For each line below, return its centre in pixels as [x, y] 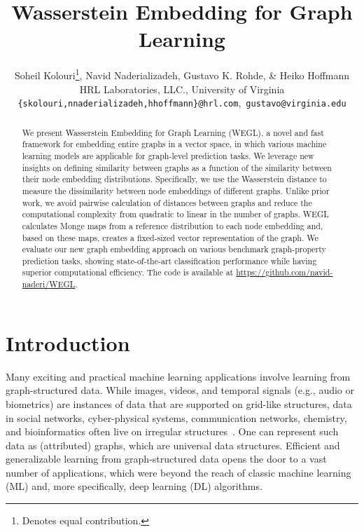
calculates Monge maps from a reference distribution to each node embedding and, [173, 225]
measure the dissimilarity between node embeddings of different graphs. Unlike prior [176, 190]
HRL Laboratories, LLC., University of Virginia [182, 89]
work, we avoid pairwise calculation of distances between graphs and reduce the [167, 202]
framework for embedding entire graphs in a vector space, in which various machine [174, 144]
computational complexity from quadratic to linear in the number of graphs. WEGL [175, 214]
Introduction [68, 342]
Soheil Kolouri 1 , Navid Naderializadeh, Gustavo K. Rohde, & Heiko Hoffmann [182, 74]
